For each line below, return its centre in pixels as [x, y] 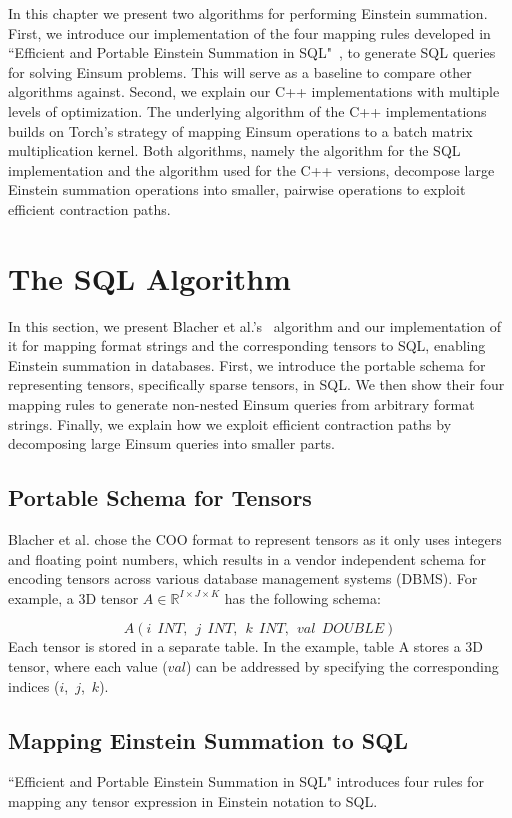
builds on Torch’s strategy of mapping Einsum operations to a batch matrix [240, 130]
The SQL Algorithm [149, 277]
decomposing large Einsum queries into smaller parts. [172, 443]
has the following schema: [302, 597]
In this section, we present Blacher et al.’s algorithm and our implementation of [254, 325]
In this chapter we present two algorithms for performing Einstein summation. [248, 13]
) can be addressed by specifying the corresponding [342, 665]
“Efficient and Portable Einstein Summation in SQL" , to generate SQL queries [252, 52]
